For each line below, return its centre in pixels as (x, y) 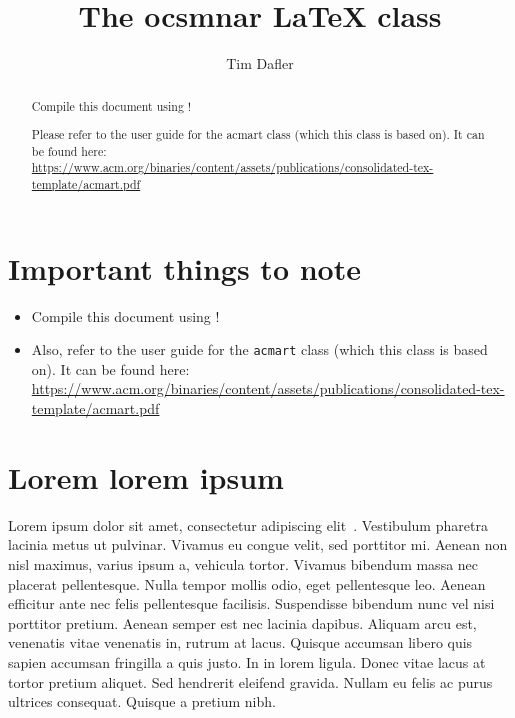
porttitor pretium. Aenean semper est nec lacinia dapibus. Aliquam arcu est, (242, 622)
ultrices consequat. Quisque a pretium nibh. (142, 701)
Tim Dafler (260, 63)
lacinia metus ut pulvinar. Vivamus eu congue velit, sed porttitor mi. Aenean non (258, 544)
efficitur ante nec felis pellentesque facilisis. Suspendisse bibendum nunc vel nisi (251, 603)
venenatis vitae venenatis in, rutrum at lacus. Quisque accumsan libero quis (240, 642)
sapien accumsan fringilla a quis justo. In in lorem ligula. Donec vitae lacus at (247, 661)
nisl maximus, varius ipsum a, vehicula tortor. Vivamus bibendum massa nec (243, 563)
